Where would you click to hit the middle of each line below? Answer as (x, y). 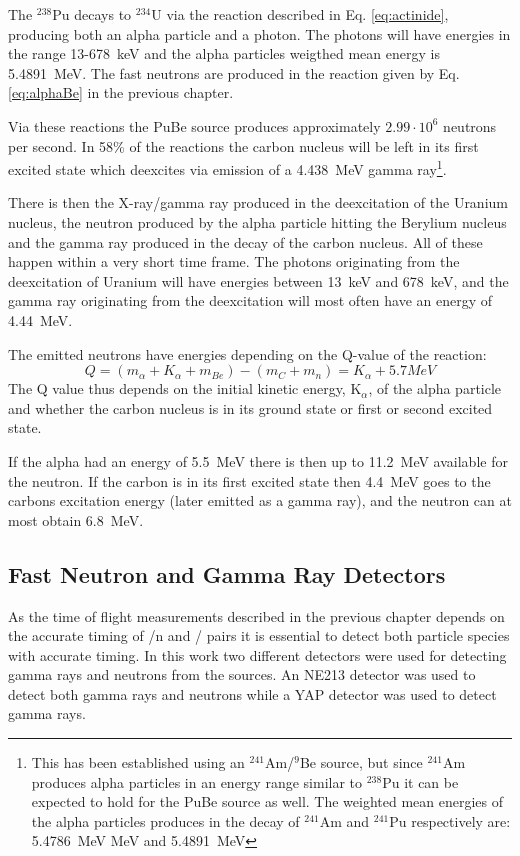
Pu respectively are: (450, 820)
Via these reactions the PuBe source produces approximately (194, 125)
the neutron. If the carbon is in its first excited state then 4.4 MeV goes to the (249, 480)
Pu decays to (92, 14)
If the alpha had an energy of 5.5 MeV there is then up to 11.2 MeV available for (258, 460)
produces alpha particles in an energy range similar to (197, 781)
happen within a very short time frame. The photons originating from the (234, 261)
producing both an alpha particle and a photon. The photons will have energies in (259, 33)
